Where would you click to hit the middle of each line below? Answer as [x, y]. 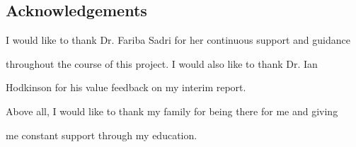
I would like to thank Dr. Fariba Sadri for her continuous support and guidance [178, 40]
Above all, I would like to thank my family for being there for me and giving [172, 111]
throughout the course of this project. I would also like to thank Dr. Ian [162, 63]
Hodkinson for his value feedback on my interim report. [126, 87]
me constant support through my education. [102, 135]
